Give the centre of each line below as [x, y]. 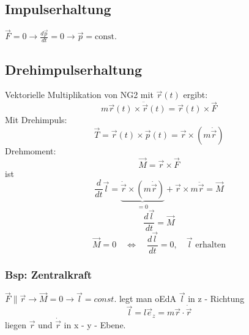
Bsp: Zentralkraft [49, 274]
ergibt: [195, 95]
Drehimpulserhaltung [74, 69]
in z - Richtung [216, 299]
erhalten [211, 245]
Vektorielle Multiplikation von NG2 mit [79, 95]
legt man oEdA [148, 299]
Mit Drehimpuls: [36, 120]
